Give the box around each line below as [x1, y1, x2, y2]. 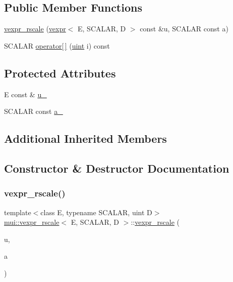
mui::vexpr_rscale [4, 217, 60, 227]
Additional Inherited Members [4, 131, 167, 146]
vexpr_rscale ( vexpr [4, 23, 66, 34]
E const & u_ [4, 89, 47, 99]
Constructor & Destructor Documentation [4, 160, 229, 176]
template [4, 207, 31, 217]
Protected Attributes [4, 65, 116, 80]
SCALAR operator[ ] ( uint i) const [4, 40, 110, 51]
